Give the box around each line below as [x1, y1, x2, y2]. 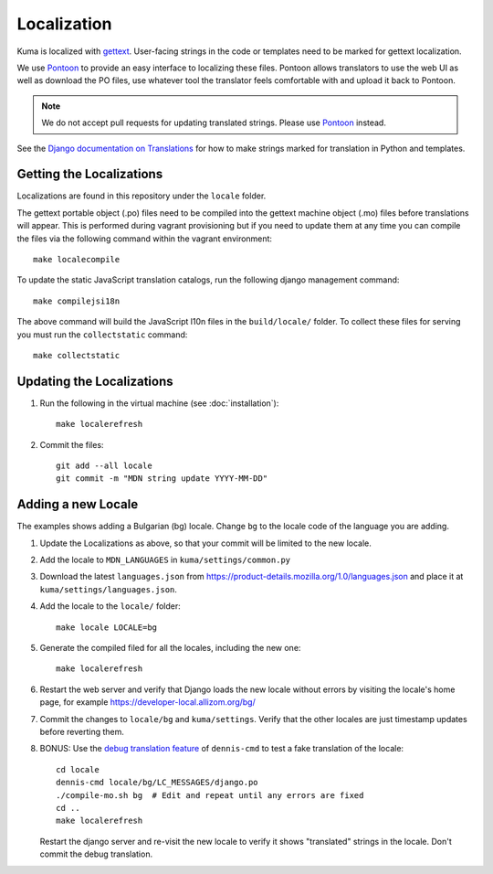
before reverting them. [39, 726, 125, 737]
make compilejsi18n [33, 295, 121, 306]
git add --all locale [56, 461, 152, 471]
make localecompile [33, 254, 121, 264]
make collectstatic [33, 350, 121, 360]
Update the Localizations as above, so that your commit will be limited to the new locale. [39, 538, 372, 549]
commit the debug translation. [39, 848, 153, 859]
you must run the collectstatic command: [16, 329, 188, 340]
